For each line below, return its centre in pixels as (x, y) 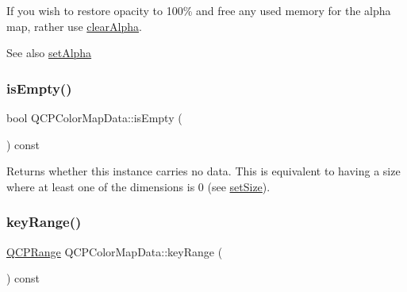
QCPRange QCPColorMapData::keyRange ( (115, 251)
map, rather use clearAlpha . (74, 26)
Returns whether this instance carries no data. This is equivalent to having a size (203, 171)
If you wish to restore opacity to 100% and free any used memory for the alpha (199, 10)
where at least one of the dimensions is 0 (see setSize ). (138, 186)
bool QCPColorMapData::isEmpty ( (94, 117)
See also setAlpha (49, 53)
